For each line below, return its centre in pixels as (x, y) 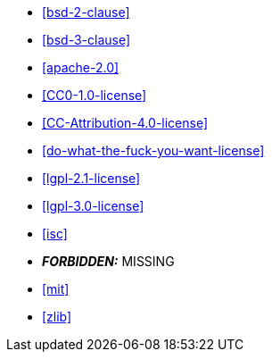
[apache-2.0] (81, 67)
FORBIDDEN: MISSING (108, 261)
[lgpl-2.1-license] (91, 178)
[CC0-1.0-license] (95, 95)
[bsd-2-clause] (86, 12)
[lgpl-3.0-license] (93, 206)
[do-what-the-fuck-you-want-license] (153, 150)
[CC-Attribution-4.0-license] (125, 123)
